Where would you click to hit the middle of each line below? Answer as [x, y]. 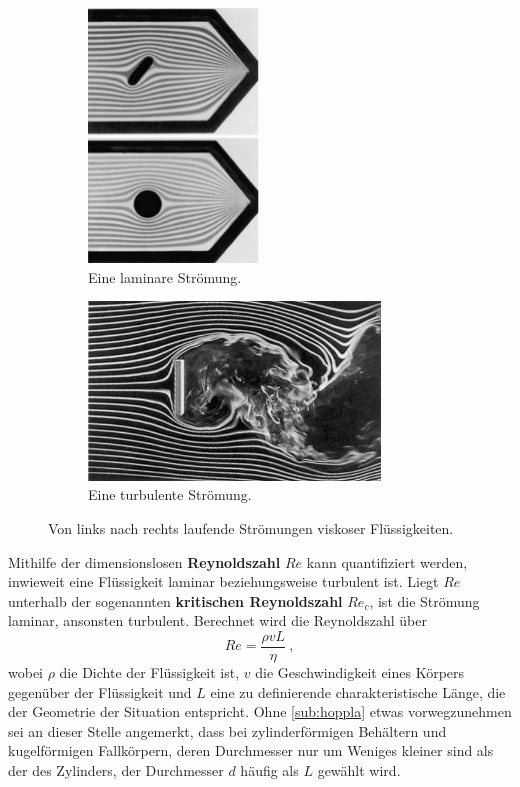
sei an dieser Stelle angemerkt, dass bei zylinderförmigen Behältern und [227, 730]
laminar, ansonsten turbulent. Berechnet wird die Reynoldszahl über [217, 620]
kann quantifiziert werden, [387, 561]
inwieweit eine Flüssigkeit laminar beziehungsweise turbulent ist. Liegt [223, 581]
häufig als [269, 770]
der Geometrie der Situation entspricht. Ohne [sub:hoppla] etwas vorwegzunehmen [260, 711]
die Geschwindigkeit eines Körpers [360, 672]
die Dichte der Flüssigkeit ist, [149, 672]
